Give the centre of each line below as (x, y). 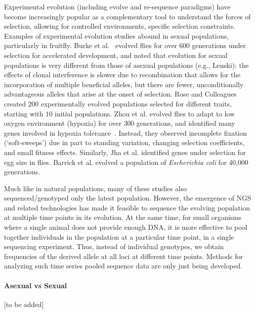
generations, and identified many (186, 123)
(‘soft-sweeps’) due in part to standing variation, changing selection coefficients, (124, 142)
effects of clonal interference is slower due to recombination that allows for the (122, 75)
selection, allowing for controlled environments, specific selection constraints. (120, 26)
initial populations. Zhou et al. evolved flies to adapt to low (145, 113)
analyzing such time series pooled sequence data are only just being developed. (123, 266)
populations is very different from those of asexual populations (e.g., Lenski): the (127, 65)
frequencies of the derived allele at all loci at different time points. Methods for (124, 256)
